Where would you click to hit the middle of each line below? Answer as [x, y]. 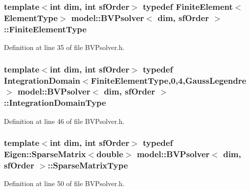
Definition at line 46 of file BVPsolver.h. [64, 121]
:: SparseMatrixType [88, 165]
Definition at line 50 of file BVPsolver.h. [64, 183]
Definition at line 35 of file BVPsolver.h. [64, 47]
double [110, 154]
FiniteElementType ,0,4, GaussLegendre [169, 80]
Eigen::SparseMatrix [45, 154]
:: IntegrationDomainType [55, 103]
